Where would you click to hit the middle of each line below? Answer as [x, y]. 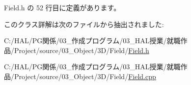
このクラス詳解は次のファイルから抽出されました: [84, 24]
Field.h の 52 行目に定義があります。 [62, 7]
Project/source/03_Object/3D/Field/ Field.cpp [85, 76]
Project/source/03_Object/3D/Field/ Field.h [82, 50]
